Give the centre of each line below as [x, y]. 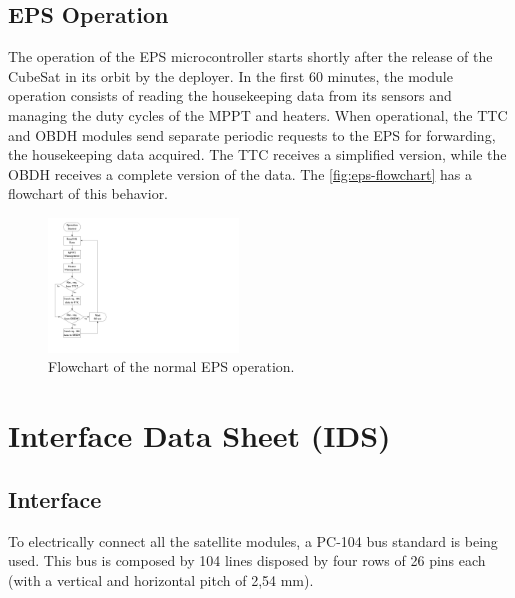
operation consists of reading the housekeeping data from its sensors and [230, 95]
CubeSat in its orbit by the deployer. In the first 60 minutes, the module [230, 75]
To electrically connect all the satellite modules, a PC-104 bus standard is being [253, 540]
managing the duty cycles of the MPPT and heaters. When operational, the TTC [258, 114]
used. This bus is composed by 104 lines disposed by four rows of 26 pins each [247, 560]
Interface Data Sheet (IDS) [199, 435]
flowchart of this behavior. [88, 193]
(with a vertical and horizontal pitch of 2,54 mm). [161, 579]
